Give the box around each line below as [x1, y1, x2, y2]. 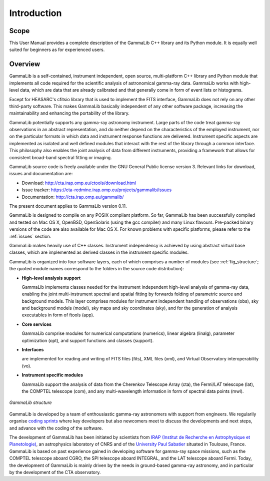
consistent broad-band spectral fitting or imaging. [9, 154, 112, 160]
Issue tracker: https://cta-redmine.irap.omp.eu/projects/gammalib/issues [21, 187, 172, 193]
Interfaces [21, 347, 44, 353]
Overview [9, 60, 40, 69]
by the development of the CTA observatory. [9, 469, 101, 475]
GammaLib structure [9, 399, 52, 405]
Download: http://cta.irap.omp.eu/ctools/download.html [21, 180, 136, 186]
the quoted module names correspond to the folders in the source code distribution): [9, 266, 184, 272]
